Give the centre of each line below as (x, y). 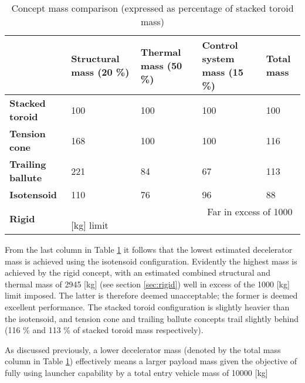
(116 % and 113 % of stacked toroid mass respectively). (104, 330)
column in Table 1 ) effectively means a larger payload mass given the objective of (151, 361)
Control (220, 45)
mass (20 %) (100, 72)
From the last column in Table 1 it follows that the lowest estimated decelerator (149, 249)
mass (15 (223, 72)
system (218, 58)
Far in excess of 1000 (250, 211)
